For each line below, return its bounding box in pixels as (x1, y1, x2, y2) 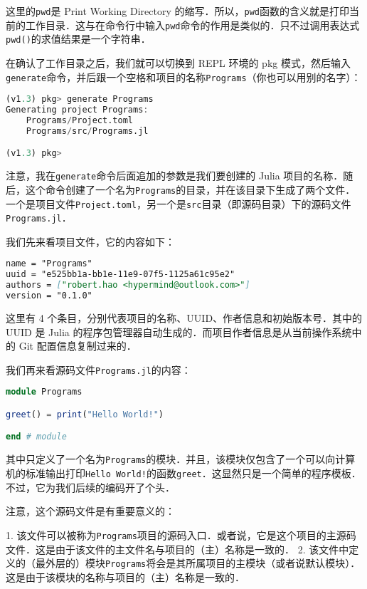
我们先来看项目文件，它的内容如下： (6, 234, 175, 249)
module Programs (6, 387, 83, 397)
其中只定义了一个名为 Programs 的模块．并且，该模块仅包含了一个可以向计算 (6, 452, 356, 466)
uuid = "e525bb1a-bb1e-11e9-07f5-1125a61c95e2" (6, 269, 235, 280)
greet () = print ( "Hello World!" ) (6, 409, 164, 419)
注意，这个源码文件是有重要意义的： (6, 504, 175, 518)
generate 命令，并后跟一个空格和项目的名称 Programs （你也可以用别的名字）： (6, 69, 361, 84)
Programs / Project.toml (26, 115, 133, 125)
